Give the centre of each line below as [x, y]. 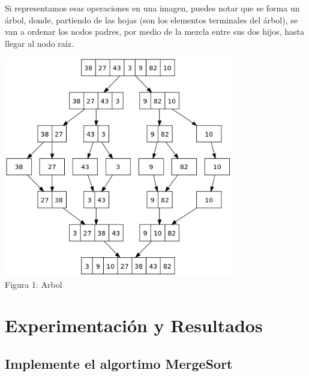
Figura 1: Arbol [34, 284]
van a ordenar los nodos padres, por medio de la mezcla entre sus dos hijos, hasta [154, 31]
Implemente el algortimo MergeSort [119, 363]
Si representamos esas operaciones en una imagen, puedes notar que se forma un [152, 8]
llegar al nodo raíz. [39, 43]
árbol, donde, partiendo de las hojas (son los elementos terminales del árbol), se [151, 19]
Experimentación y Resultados [134, 325]
